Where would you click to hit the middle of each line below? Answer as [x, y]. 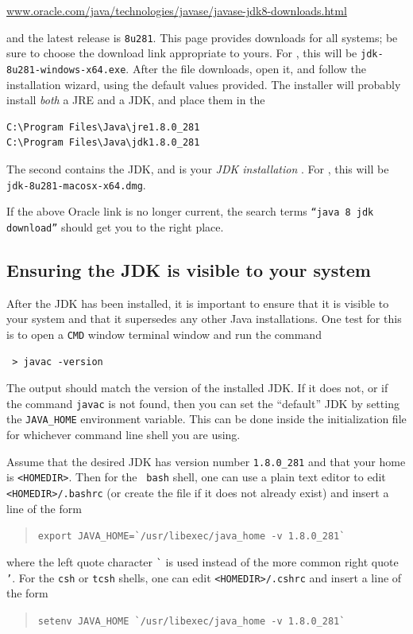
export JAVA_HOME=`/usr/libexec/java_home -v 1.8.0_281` [191, 537]
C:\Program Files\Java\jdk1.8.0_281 [103, 143]
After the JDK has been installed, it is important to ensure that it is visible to [198, 303]
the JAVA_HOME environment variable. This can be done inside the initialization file [206, 419]
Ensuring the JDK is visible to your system [189, 269]
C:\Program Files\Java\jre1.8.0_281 [103, 127]
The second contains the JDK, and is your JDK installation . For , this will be [198, 168]
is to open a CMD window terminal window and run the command [164, 334]
